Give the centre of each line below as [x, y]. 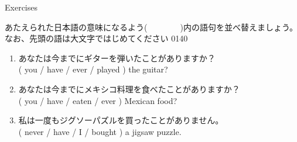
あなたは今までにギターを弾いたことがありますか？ [117, 58]
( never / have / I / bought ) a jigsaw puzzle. [100, 131]
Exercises [21, 7]
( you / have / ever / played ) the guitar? [93, 69]
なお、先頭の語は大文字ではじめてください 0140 [96, 38]
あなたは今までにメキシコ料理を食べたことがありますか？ [129, 89]
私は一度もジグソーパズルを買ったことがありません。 [121, 120]
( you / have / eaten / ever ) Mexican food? [98, 100]
